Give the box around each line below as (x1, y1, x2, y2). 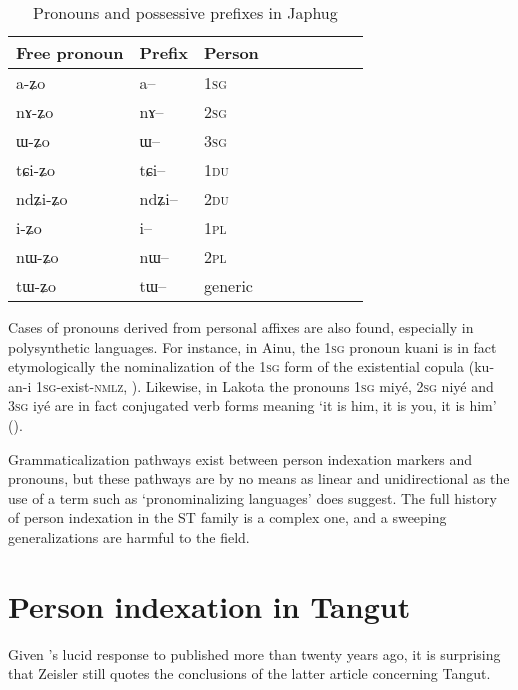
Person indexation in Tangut (8, 585, 411, 626)
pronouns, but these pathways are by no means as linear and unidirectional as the (8, 468, 510, 489)
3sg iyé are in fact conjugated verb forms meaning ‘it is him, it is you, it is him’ (8, 395, 497, 416)
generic (204, 274, 253, 297)
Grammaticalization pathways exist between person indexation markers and (8, 448, 473, 469)
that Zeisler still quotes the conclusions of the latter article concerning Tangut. (8, 663, 491, 684)
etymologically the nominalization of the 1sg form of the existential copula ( (8, 356, 475, 377)
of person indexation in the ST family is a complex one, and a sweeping (8, 507, 447, 528)
